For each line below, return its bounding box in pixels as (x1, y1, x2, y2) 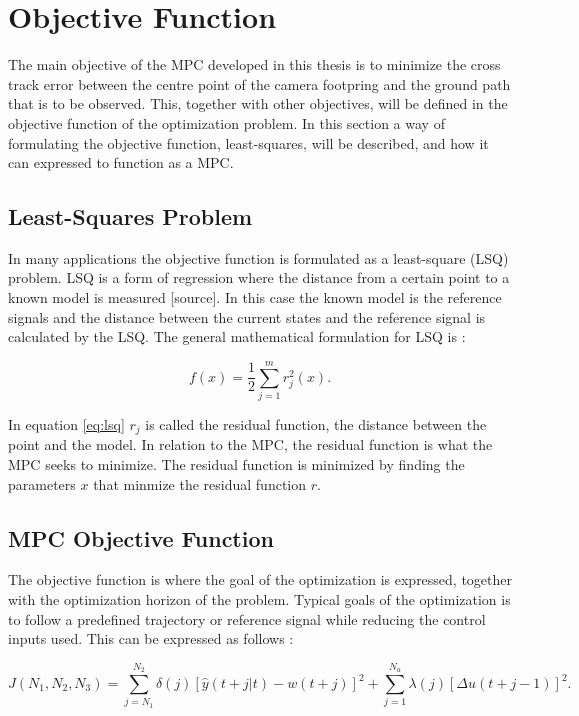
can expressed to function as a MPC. (8, 152, 234, 173)
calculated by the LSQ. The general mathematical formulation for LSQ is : (8, 326, 466, 347)
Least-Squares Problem (8, 201, 253, 232)
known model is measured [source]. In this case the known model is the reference (8, 287, 502, 308)
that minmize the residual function (93, 473, 307, 494)
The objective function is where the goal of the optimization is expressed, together (8, 569, 513, 590)
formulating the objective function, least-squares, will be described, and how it (8, 132, 489, 153)
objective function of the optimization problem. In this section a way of (8, 112, 445, 133)
